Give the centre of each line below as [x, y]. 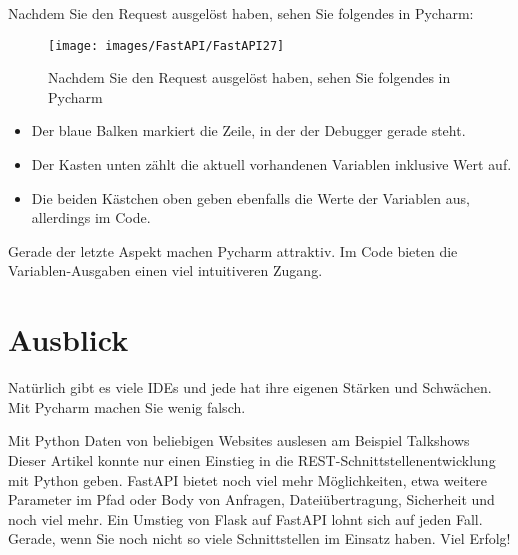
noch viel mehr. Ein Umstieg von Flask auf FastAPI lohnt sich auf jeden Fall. [245, 518]
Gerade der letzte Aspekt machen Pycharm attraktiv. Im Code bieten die [233, 250]
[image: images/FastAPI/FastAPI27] [166, 45]
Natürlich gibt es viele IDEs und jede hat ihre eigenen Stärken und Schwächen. [250, 387]
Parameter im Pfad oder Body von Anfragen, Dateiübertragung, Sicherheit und [251, 499]
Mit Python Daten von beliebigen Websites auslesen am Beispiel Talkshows [239, 440]
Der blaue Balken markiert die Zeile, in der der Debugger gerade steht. [248, 130]
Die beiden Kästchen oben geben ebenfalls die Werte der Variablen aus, [250, 197]
